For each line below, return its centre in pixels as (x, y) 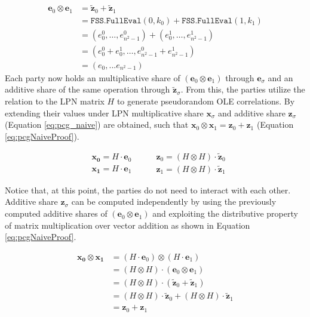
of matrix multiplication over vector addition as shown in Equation (128, 225)
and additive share (252, 113)
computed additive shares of (56, 213)
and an (280, 77)
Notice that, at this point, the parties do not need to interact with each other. (148, 190)
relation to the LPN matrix (55, 101)
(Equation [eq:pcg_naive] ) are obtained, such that (97, 124)
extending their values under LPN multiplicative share (104, 113)
